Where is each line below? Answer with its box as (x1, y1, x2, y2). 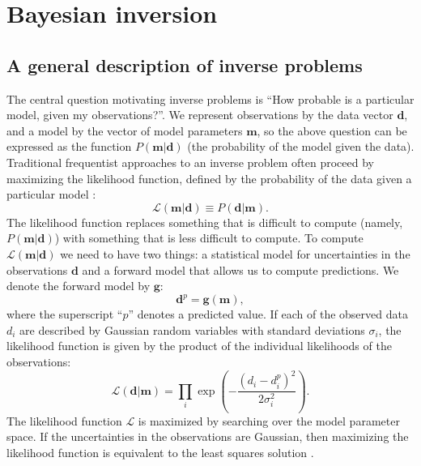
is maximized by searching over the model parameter (138, 412, 400, 429)
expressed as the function (6, 138, 132, 155)
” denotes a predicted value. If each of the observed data (128, 306, 408, 323)
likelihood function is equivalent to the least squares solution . (6, 443, 314, 460)
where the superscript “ (6, 306, 123, 323)
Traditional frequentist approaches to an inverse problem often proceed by (6, 153, 374, 170)
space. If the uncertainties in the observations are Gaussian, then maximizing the (6, 428, 409, 445)
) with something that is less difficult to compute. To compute (54, 229, 364, 246)
